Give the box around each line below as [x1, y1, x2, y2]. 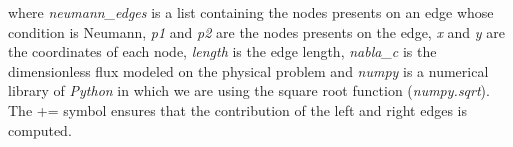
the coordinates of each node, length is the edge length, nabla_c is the [8, 41, 437, 62]
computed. [8, 119, 72, 140]
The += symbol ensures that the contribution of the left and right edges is [8, 99, 468, 120]
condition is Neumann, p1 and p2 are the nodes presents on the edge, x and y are [8, 21, 506, 42]
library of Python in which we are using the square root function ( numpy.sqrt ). [8, 80, 490, 101]
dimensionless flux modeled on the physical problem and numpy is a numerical [8, 60, 489, 81]
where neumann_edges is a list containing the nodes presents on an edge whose [8, 2, 494, 22]
